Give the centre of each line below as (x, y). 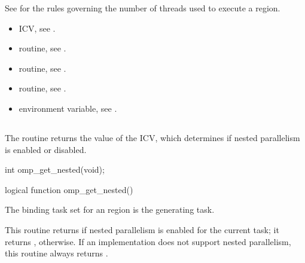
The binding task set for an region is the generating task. (110, 210)
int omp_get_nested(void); (55, 169)
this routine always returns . (57, 253)
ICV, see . (37, 28)
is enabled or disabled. (46, 149)
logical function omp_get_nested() (69, 189)
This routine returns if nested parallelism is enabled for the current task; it (142, 229)
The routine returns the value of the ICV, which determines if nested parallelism (152, 137)
